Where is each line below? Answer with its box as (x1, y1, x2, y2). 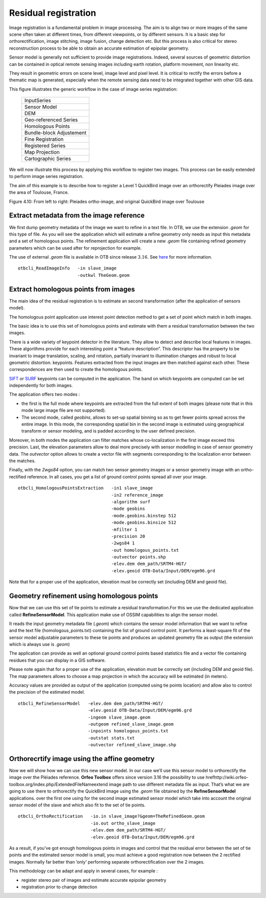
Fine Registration (24, 136, 64, 143)
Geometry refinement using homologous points (9, 592, 159, 600)
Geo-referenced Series (24, 116, 78, 123)
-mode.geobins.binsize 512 (111, 520, 177, 526)
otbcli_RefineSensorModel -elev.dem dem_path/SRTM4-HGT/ (18, 700, 164, 706)
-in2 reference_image (111, 492, 164, 498)
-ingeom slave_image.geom (88, 714, 150, 720)
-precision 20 (111, 533, 145, 539)
